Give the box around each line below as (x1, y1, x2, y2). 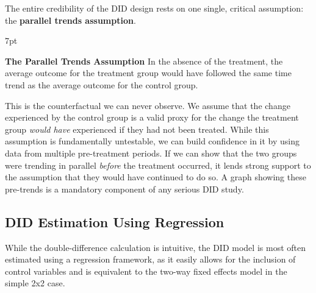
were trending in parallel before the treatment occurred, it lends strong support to (5, 158, 311, 171)
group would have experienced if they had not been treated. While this (5, 122, 269, 135)
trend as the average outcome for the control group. (5, 78, 198, 91)
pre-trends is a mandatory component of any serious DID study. (5, 182, 244, 195)
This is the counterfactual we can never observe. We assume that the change (5, 99, 290, 111)
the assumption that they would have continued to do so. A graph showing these (5, 171, 306, 183)
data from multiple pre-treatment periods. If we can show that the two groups (5, 146, 297, 159)
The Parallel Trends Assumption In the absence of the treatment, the (5, 54, 283, 67)
